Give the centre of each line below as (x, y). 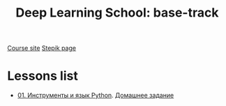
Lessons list (43, 76)
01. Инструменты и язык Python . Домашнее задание (96, 96)
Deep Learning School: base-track (117, 13)
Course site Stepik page (42, 48)
